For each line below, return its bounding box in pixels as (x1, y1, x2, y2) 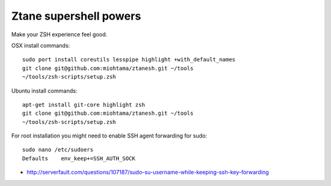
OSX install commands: (11, 42, 70, 49)
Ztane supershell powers (11, 9, 142, 23)
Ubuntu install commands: (11, 87, 78, 95)
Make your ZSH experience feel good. (11, 31, 107, 38)
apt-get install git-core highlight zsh (22, 101, 145, 108)
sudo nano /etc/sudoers (22, 146, 94, 153)
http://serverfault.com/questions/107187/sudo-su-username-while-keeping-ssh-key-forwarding (26, 169, 269, 176)
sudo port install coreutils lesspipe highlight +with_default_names (22, 56, 236, 63)
